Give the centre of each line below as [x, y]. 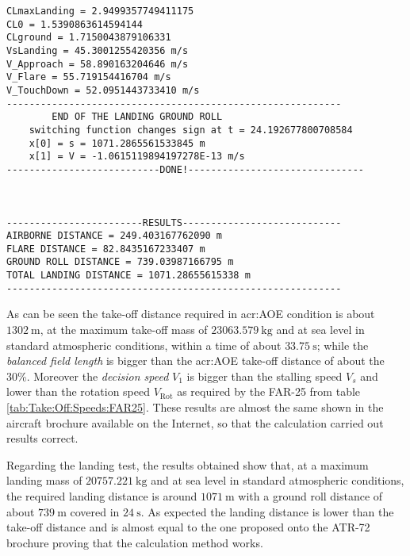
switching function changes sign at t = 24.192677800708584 [191, 130]
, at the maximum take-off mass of [124, 330]
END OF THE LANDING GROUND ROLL [137, 117]
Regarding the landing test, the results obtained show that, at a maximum [188, 464]
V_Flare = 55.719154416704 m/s [89, 77]
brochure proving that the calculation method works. [135, 542]
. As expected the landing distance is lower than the [267, 511]
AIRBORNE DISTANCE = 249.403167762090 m [115, 236]
